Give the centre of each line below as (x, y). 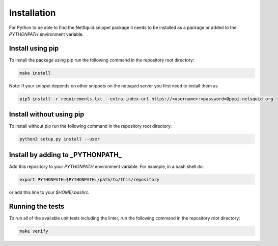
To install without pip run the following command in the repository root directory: (90, 126)
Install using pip (34, 48)
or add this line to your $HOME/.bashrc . (49, 192)
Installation (32, 13)
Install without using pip (47, 115)
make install (35, 73)
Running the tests (37, 206)
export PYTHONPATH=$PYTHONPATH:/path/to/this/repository (89, 179)
